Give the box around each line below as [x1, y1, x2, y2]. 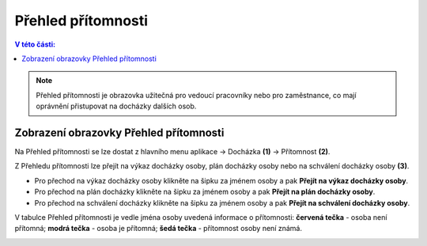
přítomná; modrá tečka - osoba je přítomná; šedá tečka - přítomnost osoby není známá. [14, 224, 302, 233]
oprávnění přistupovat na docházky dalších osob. [36, 101, 197, 111]
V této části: [14, 40, 55, 49]
